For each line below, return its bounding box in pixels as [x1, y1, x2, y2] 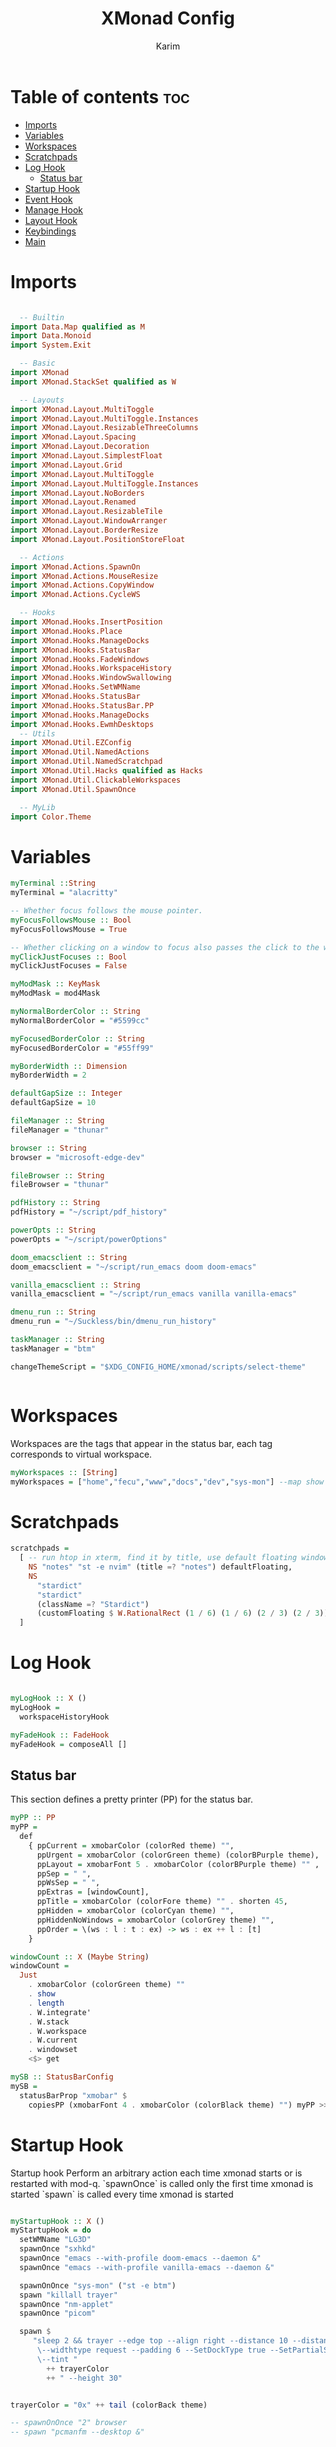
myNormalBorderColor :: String [10, 1007, 141, 1017]
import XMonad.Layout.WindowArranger [10, 516, 168, 526]
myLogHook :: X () [10, 1693, 87, 1704]
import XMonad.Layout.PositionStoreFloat [10, 534, 186, 544]
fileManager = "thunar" [10, 1125, 110, 1135]
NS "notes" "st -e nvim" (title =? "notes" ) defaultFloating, [28, 1562, 293, 1572]
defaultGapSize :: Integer [10, 1088, 123, 1099]
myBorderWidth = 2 [10, 1070, 87, 1081]
